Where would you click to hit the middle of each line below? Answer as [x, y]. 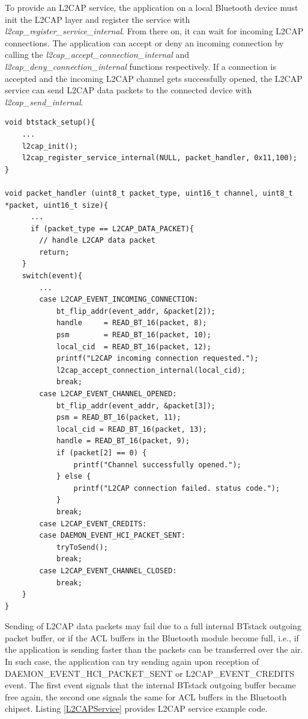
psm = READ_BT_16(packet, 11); [119, 418]
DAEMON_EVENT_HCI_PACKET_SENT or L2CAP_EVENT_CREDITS [149, 673]
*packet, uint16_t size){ [56, 205]
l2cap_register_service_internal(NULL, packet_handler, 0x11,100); [159, 158]
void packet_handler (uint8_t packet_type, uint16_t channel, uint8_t [149, 193]
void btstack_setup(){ [50, 123]
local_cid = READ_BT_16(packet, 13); [131, 429]
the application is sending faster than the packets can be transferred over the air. [154, 649]
